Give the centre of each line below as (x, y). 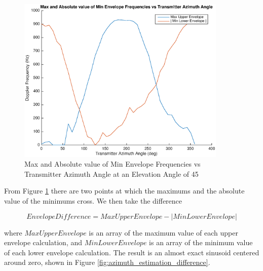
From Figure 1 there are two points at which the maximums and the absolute (124, 191)
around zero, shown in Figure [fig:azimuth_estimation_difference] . (107, 262)
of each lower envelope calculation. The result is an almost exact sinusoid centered (132, 252)
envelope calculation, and (43, 242)
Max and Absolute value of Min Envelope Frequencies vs (112, 164)
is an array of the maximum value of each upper (163, 232)
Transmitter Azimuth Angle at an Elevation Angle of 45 (111, 173)
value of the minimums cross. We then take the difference (93, 200)
